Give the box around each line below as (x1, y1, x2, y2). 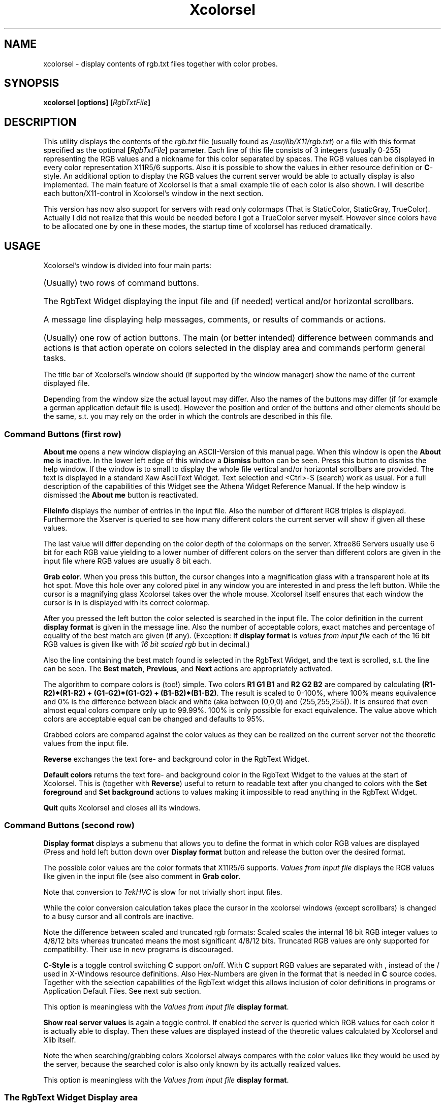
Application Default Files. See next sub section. (43, 986, 201, 995)
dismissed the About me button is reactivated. (43, 490, 199, 499)
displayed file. (43, 379, 90, 388)
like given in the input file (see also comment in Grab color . (43, 871, 241, 881)
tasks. (43, 353, 66, 364)
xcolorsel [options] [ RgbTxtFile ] (43, 98, 150, 107)
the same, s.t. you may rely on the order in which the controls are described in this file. (43, 412, 333, 421)
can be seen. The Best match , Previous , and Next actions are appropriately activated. (43, 664, 333, 673)
